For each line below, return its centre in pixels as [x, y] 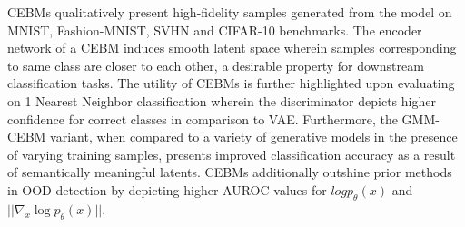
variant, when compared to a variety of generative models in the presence [254, 137]
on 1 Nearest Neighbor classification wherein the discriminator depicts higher [222, 100]
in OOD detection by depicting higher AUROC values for [167, 189]
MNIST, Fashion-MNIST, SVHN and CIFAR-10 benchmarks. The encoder [215, 30]
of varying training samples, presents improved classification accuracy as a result [232, 154]
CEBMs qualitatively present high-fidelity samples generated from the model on [230, 12]
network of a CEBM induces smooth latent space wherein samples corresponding [232, 48]
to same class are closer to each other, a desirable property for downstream [216, 65]
